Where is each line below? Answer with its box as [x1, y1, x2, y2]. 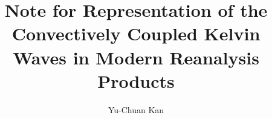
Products [97, 68, 175, 93]
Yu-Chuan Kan [108, 103, 164, 116]
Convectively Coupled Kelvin [11, 21, 261, 46]
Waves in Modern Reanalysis [13, 45, 259, 69]
